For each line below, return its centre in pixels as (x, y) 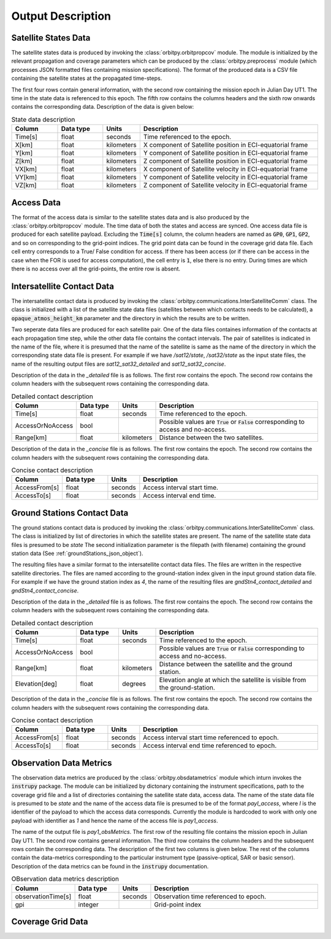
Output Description (61, 16)
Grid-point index (178, 905)
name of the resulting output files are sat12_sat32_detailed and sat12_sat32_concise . (119, 364)
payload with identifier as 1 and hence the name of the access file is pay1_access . (115, 820)
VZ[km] (26, 186)
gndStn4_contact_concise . (45, 591)
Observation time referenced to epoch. (210, 896)
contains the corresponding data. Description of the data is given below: (103, 107)
